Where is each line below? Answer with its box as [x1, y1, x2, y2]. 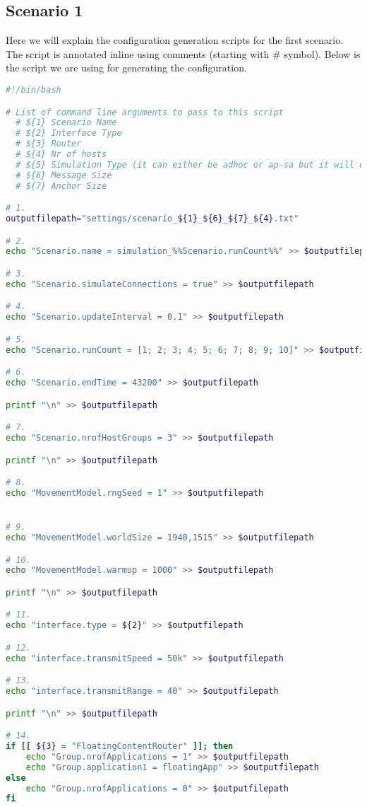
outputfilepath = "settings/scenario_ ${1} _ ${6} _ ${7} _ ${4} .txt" [6, 214, 299, 224]
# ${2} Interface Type [16, 128, 122, 139]
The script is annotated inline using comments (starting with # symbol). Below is [6, 46, 361, 61]
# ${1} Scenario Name [16, 117, 117, 128]
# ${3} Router [16, 139, 82, 149]
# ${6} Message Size [16, 170, 112, 180]
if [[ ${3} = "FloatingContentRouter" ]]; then [6, 741, 234, 752]
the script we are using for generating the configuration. [6, 60, 247, 75]
